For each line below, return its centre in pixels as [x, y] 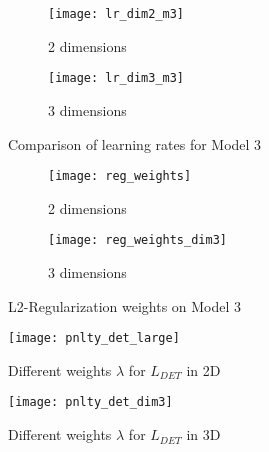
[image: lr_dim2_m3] [116, 14]
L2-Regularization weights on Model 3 [125, 305]
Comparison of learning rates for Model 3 [135, 143]
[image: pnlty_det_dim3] [90, 402]
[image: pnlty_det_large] [94, 338]
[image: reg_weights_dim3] [137, 240]
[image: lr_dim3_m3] [116, 78]
